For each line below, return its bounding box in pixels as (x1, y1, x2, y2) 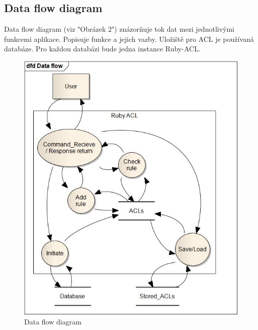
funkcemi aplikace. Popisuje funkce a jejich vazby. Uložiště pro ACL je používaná (4, 33, 254, 44)
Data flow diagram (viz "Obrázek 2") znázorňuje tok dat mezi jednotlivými (4, 24, 235, 34)
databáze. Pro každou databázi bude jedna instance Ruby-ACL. (4, 43, 201, 54)
